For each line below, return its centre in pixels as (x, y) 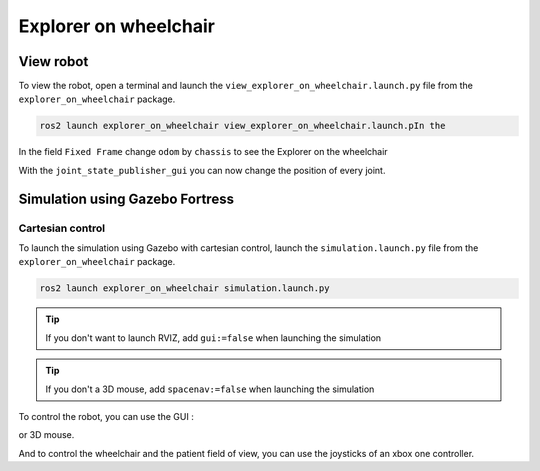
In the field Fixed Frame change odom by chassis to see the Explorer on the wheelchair (203, 152)
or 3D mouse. (46, 435)
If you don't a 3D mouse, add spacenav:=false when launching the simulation (210, 389)
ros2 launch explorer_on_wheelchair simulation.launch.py (184, 288)
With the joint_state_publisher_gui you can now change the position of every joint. (202, 170)
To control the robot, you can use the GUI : (106, 416)
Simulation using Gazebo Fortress (126, 198)
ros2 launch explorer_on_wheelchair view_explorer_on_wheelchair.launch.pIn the (242, 126)
